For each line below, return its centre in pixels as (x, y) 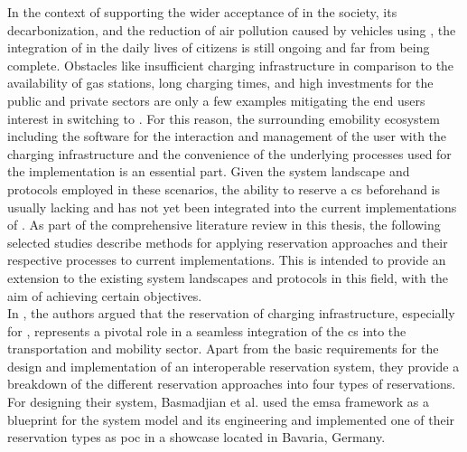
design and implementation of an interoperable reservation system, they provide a (233, 366)
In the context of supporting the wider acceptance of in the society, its (202, 12)
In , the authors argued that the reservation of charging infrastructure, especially (231, 313)
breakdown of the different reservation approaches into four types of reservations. (232, 384)
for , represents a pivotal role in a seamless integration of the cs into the (207, 330)
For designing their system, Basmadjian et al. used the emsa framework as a (218, 402)
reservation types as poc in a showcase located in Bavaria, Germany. (196, 437)
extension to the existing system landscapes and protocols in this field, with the (228, 277)
